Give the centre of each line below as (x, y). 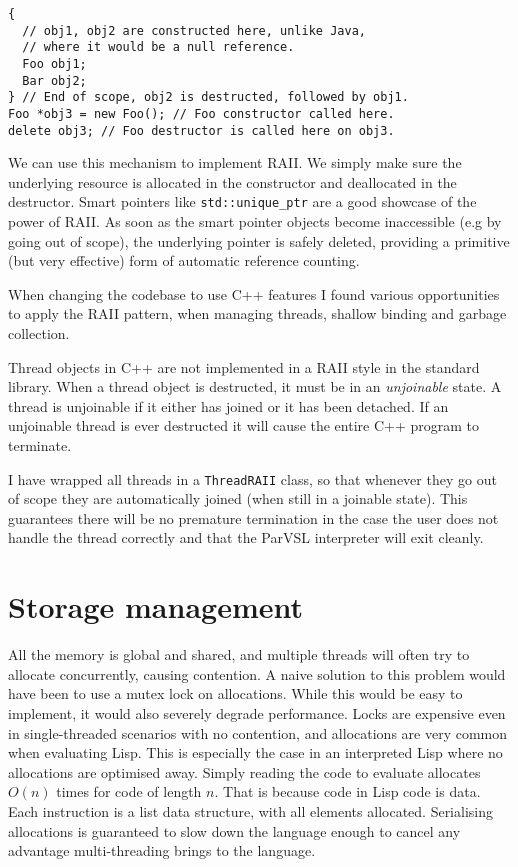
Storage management (155, 606)
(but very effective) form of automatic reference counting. (184, 260)
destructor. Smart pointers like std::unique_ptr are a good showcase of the (242, 201)
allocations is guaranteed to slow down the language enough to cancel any (234, 830)
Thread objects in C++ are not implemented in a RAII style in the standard (244, 366)
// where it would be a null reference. (158, 47)
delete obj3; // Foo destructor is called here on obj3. (201, 130)
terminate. (40, 445)
